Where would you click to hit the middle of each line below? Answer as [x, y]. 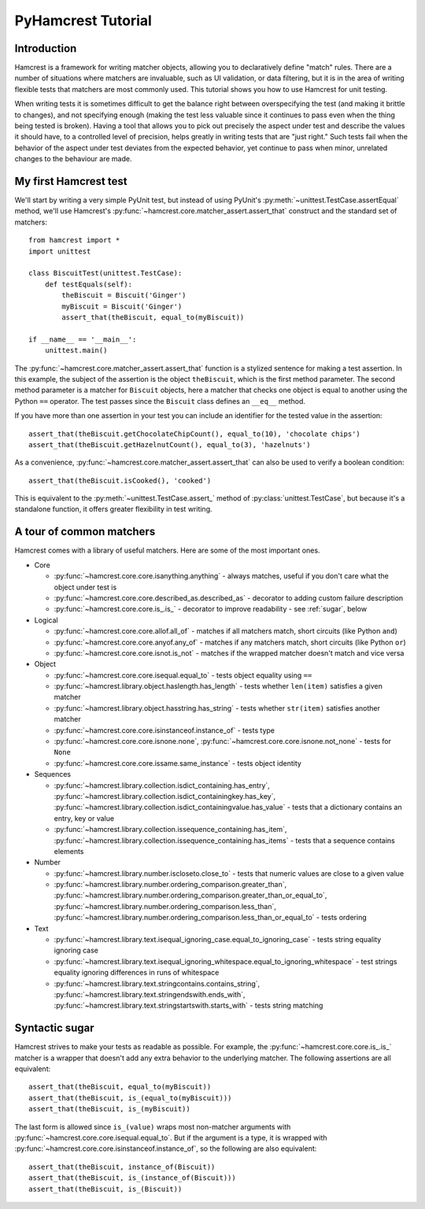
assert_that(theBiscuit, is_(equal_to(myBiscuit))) [130, 1098]
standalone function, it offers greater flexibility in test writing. [113, 509]
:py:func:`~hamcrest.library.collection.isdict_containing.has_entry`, [162, 785]
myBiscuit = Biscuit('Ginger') [122, 306]
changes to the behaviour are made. [73, 159]
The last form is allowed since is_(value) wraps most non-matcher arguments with [153, 1126]
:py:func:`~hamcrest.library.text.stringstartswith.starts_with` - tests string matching [188, 1006]
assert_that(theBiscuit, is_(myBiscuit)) [109, 1109]
